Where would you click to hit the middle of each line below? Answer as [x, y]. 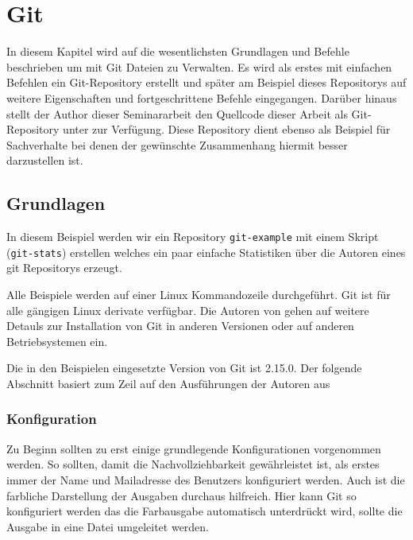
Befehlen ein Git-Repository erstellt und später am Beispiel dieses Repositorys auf [206, 82]
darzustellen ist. [45, 160]
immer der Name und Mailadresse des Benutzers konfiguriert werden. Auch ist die [206, 479]
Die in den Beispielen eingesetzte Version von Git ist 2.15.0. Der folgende [184, 368]
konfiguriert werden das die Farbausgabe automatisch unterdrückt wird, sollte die [205, 511]
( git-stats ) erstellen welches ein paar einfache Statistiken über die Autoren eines [206, 252]
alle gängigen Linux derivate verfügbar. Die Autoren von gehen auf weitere [188, 310]
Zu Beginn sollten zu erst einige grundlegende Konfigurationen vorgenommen [194, 448]
